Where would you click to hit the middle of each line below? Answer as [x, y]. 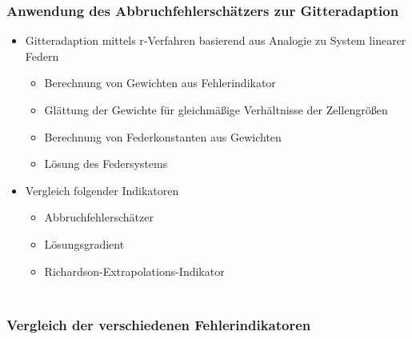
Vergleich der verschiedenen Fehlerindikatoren [159, 325]
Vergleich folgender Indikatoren [102, 190]
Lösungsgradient [84, 243]
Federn [42, 56]
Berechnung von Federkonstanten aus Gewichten [163, 136]
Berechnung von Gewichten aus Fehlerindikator [160, 83]
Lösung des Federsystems [106, 164]
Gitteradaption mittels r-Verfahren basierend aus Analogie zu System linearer [216, 40]
